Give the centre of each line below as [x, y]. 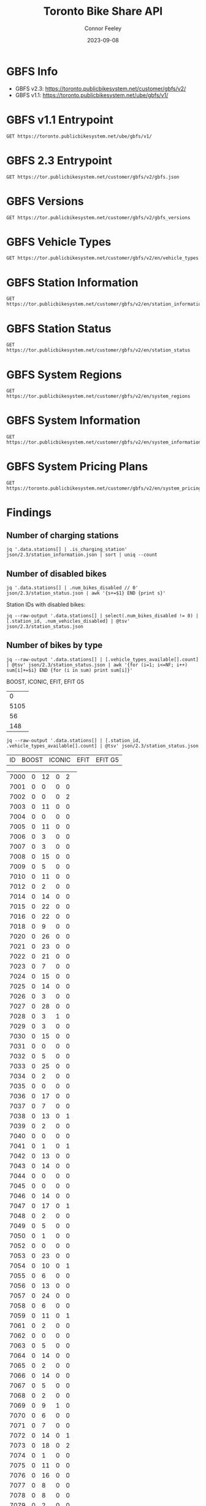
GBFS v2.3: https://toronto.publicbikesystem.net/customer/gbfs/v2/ [101, 88]
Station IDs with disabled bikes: [46, 604]
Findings [29, 513]
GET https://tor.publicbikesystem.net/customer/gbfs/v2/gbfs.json [93, 177]
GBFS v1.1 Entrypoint [60, 119]
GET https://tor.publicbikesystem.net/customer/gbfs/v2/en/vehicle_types [103, 258]
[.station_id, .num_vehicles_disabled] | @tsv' [68, 621]
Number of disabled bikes [57, 573]
